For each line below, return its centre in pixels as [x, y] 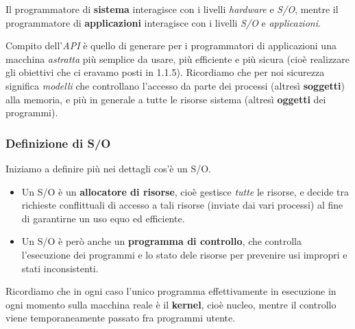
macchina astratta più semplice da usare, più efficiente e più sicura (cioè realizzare [178, 58]
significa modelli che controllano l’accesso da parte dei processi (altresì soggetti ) [175, 85]
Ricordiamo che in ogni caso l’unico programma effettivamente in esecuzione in [171, 291]
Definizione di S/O [58, 143]
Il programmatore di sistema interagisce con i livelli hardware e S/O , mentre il [172, 9]
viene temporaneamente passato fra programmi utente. [121, 318]
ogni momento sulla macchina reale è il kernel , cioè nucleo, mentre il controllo [171, 304]
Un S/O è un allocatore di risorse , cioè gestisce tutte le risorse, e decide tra [185, 191]
